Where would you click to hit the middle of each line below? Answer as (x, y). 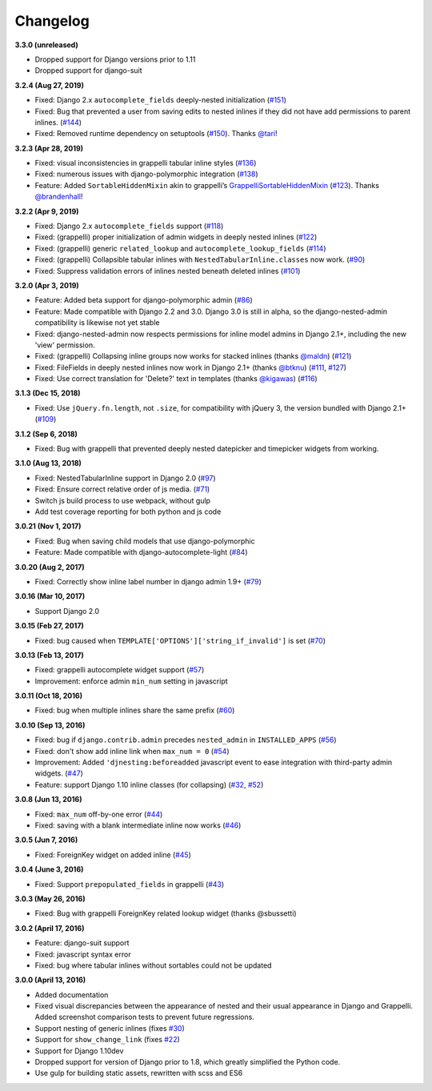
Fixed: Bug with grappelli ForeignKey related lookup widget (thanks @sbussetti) (166, 913)
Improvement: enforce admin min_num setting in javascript (131, 681)
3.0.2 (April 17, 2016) (50, 928)
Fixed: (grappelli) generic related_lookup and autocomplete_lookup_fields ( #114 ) (181, 248)
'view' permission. (65, 345)
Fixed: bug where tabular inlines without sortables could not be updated (153, 965)
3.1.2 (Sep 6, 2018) (46, 434)
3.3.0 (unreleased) (47, 45)
